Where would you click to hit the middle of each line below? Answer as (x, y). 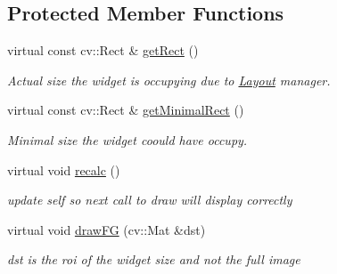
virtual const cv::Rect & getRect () (103, 50)
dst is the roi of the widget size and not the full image (154, 259)
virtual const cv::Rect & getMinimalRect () (126, 110)
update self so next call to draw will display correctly (150, 200)
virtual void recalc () (64, 169)
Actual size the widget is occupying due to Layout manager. (169, 80)
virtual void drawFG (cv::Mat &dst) (107, 229)
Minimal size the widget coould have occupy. (127, 139)
